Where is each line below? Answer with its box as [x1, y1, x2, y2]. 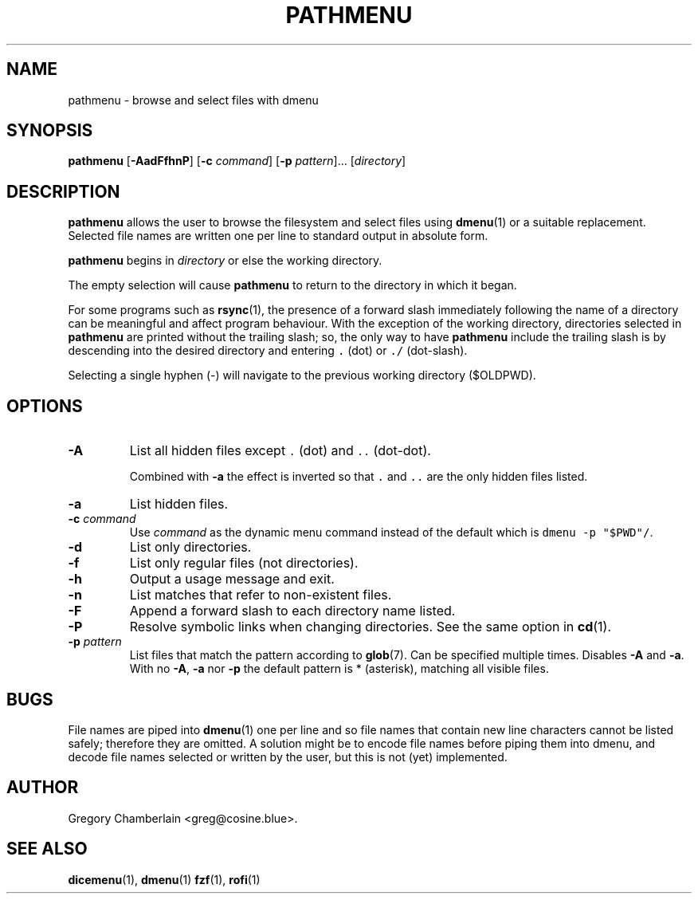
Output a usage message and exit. [129, 571, 335, 588]
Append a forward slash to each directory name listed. [129, 603, 456, 619]
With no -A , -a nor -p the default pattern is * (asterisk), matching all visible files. [129, 662, 549, 676]
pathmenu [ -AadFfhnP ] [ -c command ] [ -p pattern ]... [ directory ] [68, 154, 406, 168]
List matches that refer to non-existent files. [129, 587, 392, 603]
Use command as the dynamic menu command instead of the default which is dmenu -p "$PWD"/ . [129, 525, 653, 540]
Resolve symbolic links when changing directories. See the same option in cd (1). [129, 619, 612, 635]
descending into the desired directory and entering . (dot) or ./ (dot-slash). [68, 344, 468, 358]
